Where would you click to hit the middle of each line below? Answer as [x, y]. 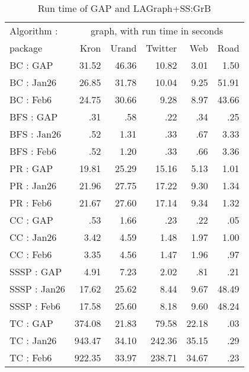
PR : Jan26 [33, 185]
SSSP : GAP [36, 271]
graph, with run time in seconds [157, 31]
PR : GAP [31, 168]
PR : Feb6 [31, 203]
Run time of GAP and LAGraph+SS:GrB [124, 8]
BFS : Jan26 [35, 134]
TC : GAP [31, 323]
